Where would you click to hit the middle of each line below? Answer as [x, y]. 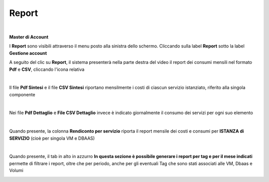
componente [22, 94]
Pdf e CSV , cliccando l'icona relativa [47, 69]
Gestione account [28, 53]
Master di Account [29, 37]
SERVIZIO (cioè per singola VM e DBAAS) [52, 138]
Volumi [16, 171]
